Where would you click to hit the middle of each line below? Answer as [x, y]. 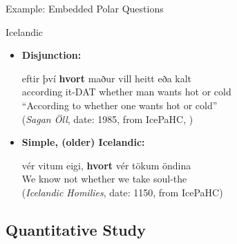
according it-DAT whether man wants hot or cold [126, 92]
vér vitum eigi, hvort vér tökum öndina [106, 165]
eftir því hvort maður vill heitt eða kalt [107, 78]
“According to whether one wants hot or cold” [120, 105]
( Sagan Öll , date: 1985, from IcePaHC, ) [107, 119]
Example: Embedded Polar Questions [85, 8]
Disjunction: [51, 55]
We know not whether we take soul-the [104, 179]
